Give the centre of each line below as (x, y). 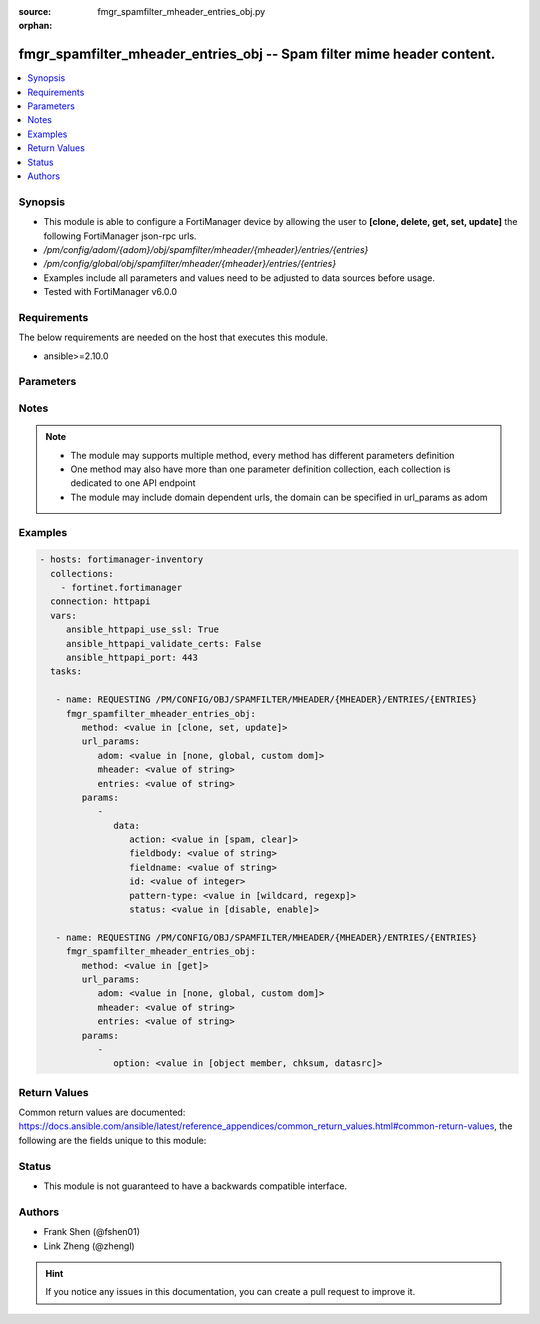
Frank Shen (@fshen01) (91, 1232)
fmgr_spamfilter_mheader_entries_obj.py (181, 11)
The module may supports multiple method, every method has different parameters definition (262, 455)
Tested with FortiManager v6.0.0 (110, 292)
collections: (82, 573)
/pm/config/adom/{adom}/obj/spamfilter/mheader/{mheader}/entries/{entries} (206, 249)
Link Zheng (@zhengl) (89, 1246)
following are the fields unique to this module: (112, 1140)
